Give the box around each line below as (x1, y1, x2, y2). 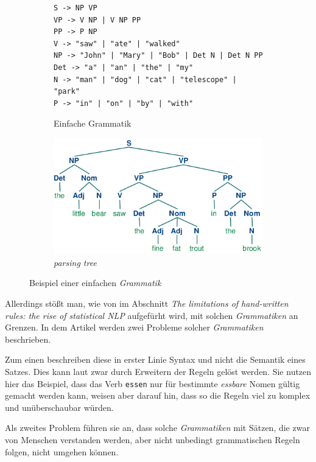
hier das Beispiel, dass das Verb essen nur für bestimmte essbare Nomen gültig (5, 377, 300, 390)
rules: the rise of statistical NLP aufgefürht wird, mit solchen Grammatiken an (5, 309, 298, 321)
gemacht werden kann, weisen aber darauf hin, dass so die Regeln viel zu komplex (5, 389, 311, 402)
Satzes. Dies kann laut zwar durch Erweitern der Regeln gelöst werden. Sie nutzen (5, 365, 312, 377)
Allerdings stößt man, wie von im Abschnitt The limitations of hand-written (5, 297, 289, 310)
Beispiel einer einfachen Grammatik (29, 276, 161, 289)
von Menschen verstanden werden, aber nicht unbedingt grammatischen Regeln (5, 433, 300, 446)
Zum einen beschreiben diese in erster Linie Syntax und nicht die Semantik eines (5, 353, 306, 366)
